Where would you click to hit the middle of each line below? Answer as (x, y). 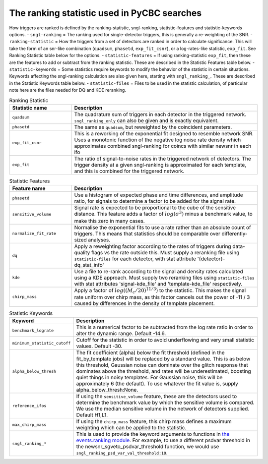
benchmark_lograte (33, 330)
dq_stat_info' (89, 265)
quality (82, 252)
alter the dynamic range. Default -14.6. (121, 334)
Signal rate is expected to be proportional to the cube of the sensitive (155, 208)
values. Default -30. (99, 346)
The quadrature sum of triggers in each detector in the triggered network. (160, 114)
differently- (234, 233)
